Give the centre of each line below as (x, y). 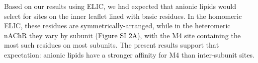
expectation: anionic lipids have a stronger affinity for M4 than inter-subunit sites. (129, 54)
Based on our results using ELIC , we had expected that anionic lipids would (120, 6)
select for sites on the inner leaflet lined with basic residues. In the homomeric (123, 16)
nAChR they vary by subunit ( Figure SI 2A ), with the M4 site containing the (122, 35)
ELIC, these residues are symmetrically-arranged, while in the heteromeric (117, 26)
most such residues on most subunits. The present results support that (112, 45)
